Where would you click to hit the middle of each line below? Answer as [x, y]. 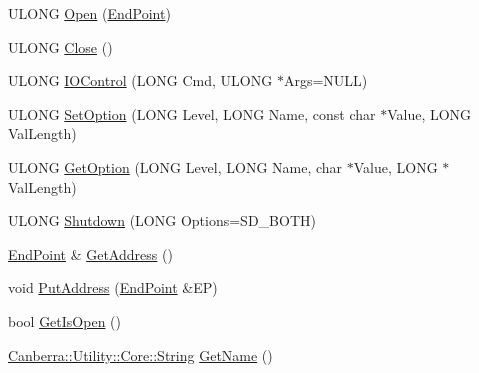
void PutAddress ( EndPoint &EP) [113, 287]
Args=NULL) [325, 80]
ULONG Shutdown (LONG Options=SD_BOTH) [162, 220]
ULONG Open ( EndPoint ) [89, 13]
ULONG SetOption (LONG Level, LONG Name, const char [192, 113]
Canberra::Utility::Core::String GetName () [140, 354]
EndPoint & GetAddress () [90, 253]
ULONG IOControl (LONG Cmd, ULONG [140, 80]
